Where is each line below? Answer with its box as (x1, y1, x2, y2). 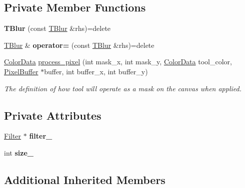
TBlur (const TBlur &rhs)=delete (4, 23, 111, 33)
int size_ (4, 147, 33, 158)
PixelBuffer (4, 66, 38, 76)
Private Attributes (4, 107, 101, 123)
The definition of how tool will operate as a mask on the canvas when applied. (4, 83, 241, 93)
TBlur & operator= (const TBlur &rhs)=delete (4, 39, 154, 50)
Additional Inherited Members (4, 172, 165, 187)
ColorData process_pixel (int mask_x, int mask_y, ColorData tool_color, (4, 56, 232, 67)
